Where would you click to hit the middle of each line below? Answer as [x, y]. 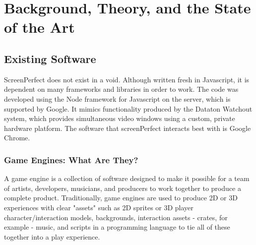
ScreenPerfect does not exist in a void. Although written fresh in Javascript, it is [127, 79]
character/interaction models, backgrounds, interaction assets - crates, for [116, 217]
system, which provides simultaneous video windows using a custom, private [120, 118]
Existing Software [50, 58]
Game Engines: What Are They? [71, 159]
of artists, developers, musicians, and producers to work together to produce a [123, 188]
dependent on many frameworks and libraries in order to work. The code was [121, 89]
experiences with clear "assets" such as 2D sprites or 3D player [99, 207]
